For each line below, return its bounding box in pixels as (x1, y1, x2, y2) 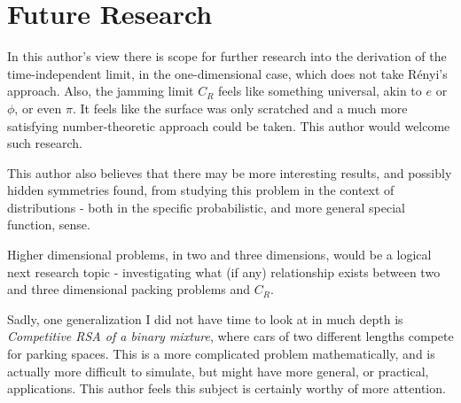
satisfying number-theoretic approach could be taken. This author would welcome (7, 116, 450, 135)
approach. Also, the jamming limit (7, 81, 194, 100)
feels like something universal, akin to (218, 81, 422, 100)
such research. (7, 134, 82, 152)
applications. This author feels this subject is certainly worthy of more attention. (7, 379, 446, 398)
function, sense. (7, 215, 90, 234)
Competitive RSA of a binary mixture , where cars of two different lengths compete (7, 327, 454, 345)
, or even (14, 98, 62, 117)
